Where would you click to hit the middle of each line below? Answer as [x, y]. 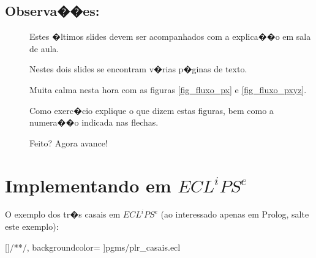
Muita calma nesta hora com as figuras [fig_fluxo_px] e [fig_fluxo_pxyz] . [168, 89]
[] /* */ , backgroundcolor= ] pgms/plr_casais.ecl [93, 247]
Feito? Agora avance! [69, 142]
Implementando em [88, 185]
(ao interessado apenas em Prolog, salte [235, 214]
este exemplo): [32, 226]
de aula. [44, 48]
